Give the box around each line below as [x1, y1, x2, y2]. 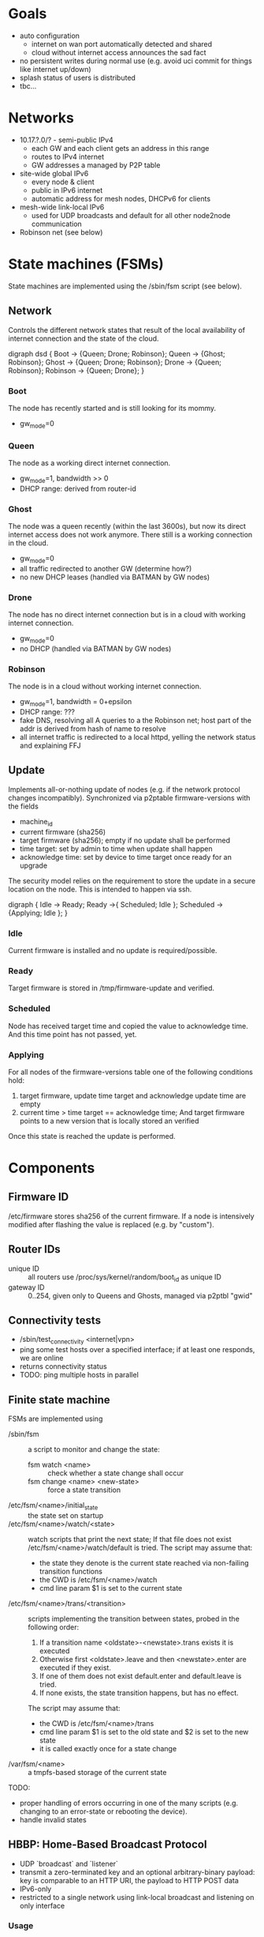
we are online [19, 1353, 64, 1363]
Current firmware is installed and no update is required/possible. [8, 946, 218, 955]
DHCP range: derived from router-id [19, 484, 136, 493]
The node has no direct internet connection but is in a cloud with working [8, 610, 246, 620]
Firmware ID [8, 1190, 69, 1204]
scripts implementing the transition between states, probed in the [28, 1614, 240, 1623]
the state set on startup [28, 1510, 104, 1520]
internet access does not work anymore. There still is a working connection [8, 530, 253, 540]
